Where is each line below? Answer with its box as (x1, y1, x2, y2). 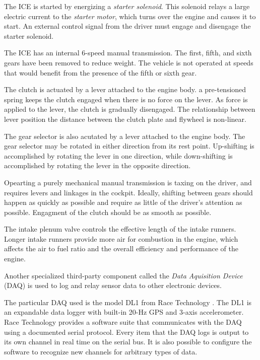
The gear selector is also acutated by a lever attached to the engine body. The (4, 130, 245, 141)
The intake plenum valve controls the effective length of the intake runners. (4, 224, 236, 234)
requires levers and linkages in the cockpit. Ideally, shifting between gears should (4, 187, 253, 197)
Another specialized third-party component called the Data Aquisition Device (4, 270, 243, 280)
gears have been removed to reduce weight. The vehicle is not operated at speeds (4, 57, 253, 67)
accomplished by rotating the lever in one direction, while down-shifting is (4, 150, 233, 161)
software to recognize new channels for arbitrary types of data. (4, 346, 198, 356)
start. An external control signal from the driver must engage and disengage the (4, 21, 251, 31)
